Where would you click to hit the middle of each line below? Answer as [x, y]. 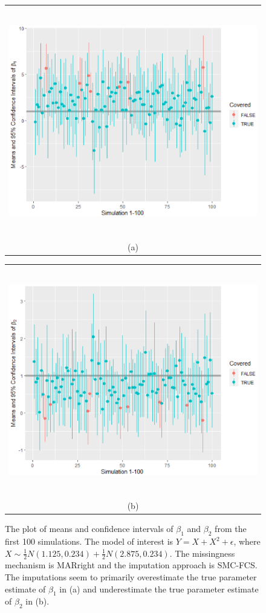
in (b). [37, 601]
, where [247, 541]
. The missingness [202, 553]
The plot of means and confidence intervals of [89, 529]
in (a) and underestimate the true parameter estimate [159, 589]
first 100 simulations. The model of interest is [89, 541]
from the [231, 529]
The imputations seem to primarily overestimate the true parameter [131, 577]
